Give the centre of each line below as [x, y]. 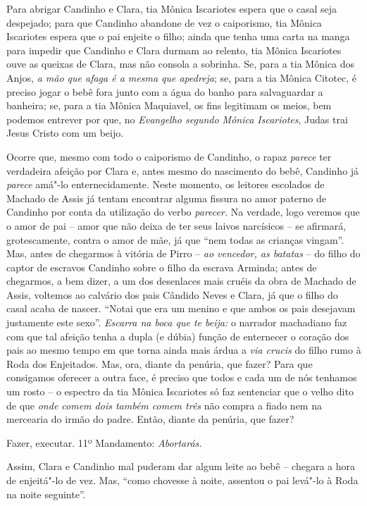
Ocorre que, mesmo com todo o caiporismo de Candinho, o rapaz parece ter [169, 156]
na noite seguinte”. [46, 494]
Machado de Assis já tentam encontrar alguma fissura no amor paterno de [167, 198]
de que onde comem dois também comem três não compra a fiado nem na [164, 405]
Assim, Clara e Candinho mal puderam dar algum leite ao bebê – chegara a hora [181, 466]
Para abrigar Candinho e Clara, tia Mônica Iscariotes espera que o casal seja [172, 8]
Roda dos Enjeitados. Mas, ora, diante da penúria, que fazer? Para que [160, 363]
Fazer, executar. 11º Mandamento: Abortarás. [104, 442]
